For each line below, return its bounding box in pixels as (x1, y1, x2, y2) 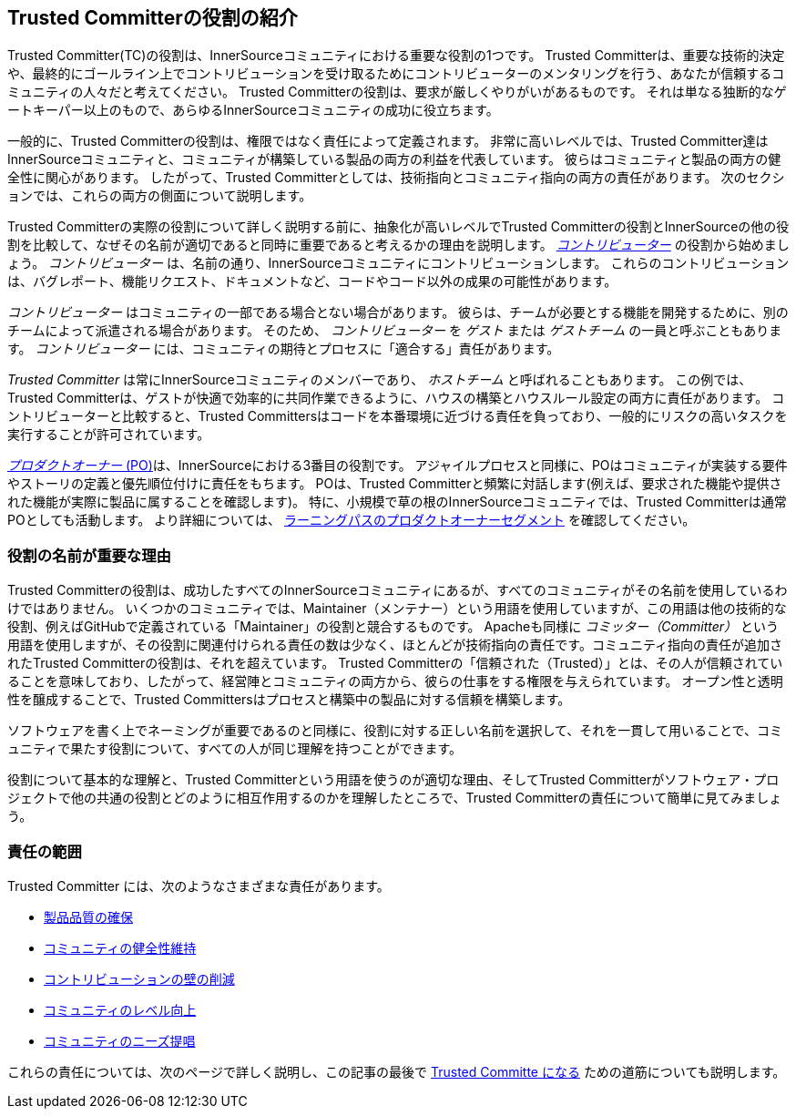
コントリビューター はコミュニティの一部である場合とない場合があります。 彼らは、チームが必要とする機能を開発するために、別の (7, 304, 789, 321)
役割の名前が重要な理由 (7, 546, 171, 565)
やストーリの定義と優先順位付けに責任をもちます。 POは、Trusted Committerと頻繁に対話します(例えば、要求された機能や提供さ (7, 476, 782, 492)
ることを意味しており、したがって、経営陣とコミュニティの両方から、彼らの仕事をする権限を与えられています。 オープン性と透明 (7, 673, 783, 690)
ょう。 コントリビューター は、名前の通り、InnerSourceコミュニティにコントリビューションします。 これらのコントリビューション (7, 255, 790, 271)
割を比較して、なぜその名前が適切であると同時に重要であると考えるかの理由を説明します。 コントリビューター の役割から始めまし (7, 237, 790, 253)
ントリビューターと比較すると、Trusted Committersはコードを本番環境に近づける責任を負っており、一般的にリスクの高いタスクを (7, 408, 788, 425)
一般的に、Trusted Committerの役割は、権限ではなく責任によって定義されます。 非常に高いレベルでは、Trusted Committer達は (7, 133, 769, 149)
